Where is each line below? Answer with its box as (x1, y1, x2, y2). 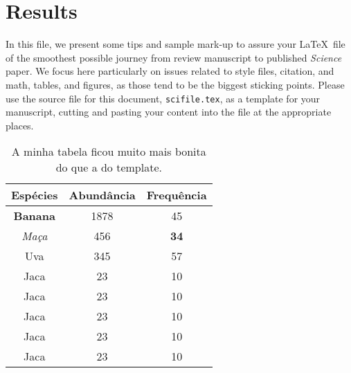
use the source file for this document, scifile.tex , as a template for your (6, 91, 321, 105)
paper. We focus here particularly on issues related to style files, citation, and (6, 64, 334, 78)
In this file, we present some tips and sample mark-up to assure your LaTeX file (6, 37, 345, 51)
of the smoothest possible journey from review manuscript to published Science (6, 50, 342, 64)
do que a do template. (55, 159, 162, 176)
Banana (13, 208, 55, 224)
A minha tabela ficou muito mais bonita (11, 143, 206, 160)
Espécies (11, 187, 58, 203)
